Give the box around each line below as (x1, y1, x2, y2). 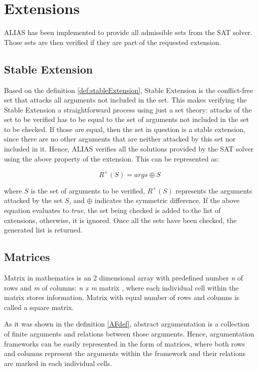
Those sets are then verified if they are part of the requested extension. (4, 36, 221, 47)
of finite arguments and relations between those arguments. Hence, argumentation (4, 328, 255, 338)
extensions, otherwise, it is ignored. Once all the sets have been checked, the (4, 214, 237, 225)
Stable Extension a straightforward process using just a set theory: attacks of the (4, 104, 252, 114)
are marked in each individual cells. (4, 357, 112, 368)
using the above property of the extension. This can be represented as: (4, 153, 220, 163)
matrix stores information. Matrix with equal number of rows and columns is (4, 292, 240, 302)
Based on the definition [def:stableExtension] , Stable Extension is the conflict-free (4, 84, 254, 95)
